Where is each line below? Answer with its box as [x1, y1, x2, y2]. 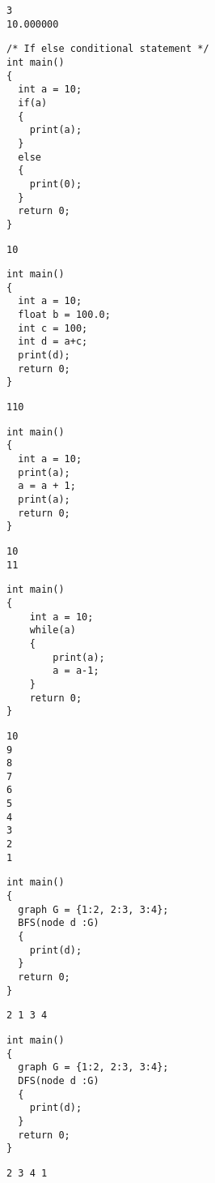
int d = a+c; [18, 336, 88, 348]
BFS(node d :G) [18, 917, 99, 929]
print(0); [29, 178, 82, 190]
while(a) [29, 624, 76, 637]
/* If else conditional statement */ [6, 43, 209, 55]
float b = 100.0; [18, 309, 111, 321]
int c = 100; [18, 322, 88, 334]
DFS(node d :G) [18, 1074, 99, 1087]
